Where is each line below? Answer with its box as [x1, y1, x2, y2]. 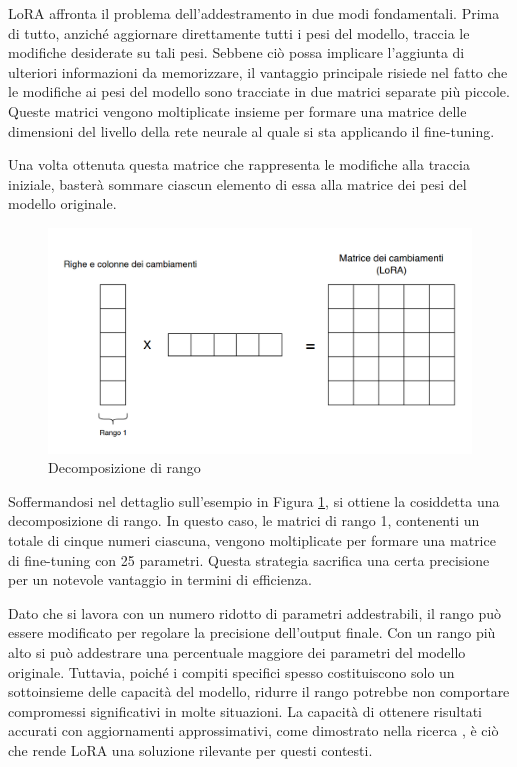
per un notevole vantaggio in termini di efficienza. [8, 569, 312, 590]
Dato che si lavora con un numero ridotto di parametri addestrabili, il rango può [8, 602, 501, 623]
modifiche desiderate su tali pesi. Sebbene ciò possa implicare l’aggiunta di [8, 42, 465, 63]
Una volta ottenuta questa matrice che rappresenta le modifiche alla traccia [8, 154, 470, 175]
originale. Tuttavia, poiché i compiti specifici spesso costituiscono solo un [8, 661, 455, 682]
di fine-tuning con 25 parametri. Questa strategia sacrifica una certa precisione [8, 549, 490, 570]
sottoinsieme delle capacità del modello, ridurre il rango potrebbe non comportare [8, 681, 510, 702]
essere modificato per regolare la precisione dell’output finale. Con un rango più [8, 622, 496, 643]
